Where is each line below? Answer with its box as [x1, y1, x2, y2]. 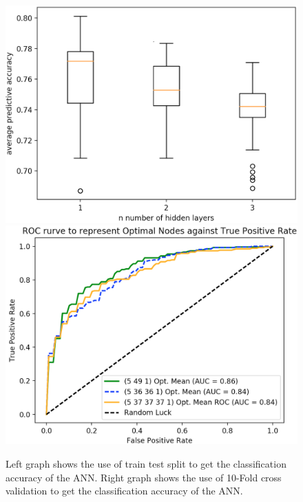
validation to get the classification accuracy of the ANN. [6, 483, 243, 498]
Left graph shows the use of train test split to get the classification [6, 457, 286, 470]
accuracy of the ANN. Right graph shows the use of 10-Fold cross [6, 470, 282, 484]
